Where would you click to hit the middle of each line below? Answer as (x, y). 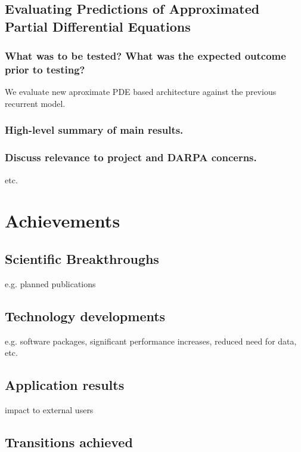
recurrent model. (35, 103)
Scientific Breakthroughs (82, 258)
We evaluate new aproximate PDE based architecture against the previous (141, 92)
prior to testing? (45, 70)
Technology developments (85, 316)
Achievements (63, 221)
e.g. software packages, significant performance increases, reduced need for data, (151, 341)
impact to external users (49, 409)
